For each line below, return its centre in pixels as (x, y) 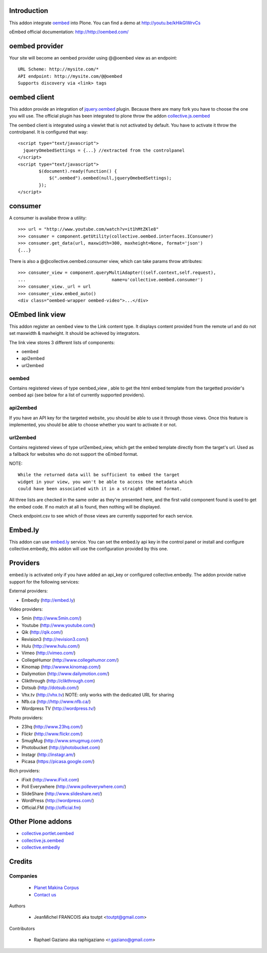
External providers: (28, 591)
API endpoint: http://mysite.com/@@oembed (70, 76)
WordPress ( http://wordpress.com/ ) (58, 801)
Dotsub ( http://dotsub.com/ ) (50, 688)
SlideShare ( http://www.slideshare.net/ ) (62, 793)
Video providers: (26, 609)
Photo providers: (26, 717)
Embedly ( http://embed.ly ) (48, 600)
